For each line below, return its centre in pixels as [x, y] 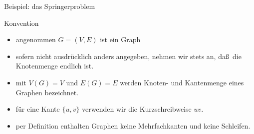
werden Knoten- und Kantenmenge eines [182, 82]
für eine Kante [38, 109]
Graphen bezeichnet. [47, 92]
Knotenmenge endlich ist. [55, 66]
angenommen [36, 39]
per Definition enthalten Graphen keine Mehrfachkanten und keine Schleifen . [133, 125]
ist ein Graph [120, 39]
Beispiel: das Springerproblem [50, 6]
